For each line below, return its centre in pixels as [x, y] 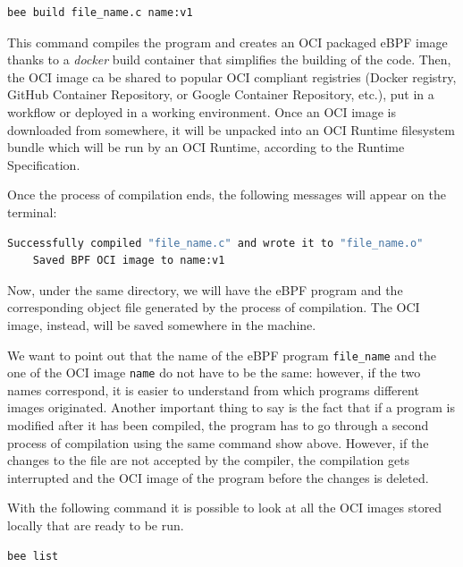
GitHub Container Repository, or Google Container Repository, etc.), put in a [221, 94]
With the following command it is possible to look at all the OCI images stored [225, 508]
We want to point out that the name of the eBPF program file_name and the [222, 355]
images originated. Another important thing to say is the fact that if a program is [231, 407]
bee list [33, 556]
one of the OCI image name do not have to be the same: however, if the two [214, 372]
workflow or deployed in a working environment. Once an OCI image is [202, 111]
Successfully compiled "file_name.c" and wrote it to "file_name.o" [215, 243]
